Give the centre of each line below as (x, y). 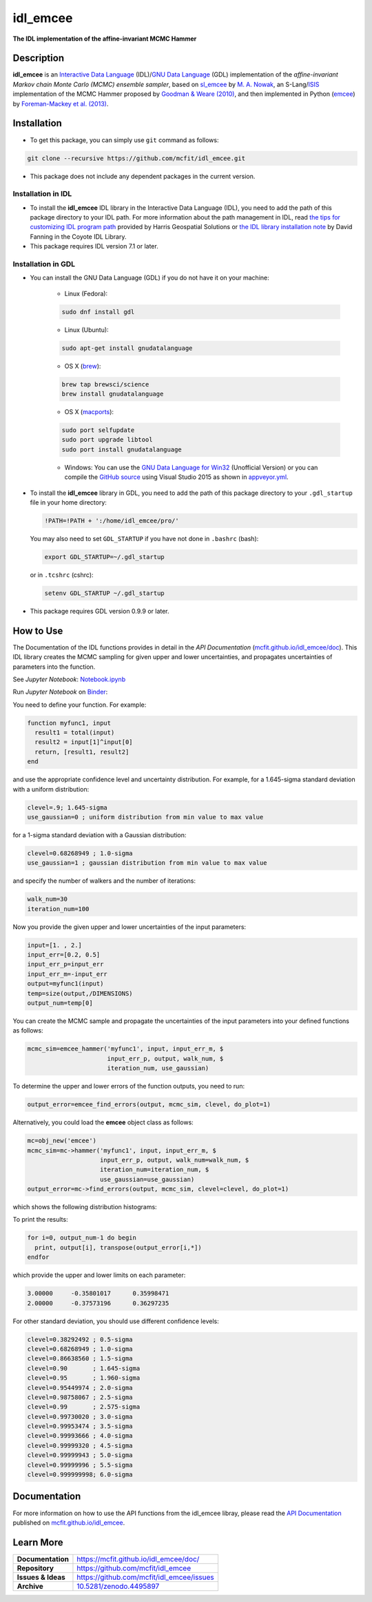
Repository (35, 1568)
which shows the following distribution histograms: (85, 1207)
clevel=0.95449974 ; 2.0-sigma (80, 1388)
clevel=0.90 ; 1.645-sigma (84, 1368)
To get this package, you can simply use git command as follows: (124, 140)
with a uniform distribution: (51, 789)
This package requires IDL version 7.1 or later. (94, 246)
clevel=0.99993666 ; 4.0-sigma (80, 1436)
